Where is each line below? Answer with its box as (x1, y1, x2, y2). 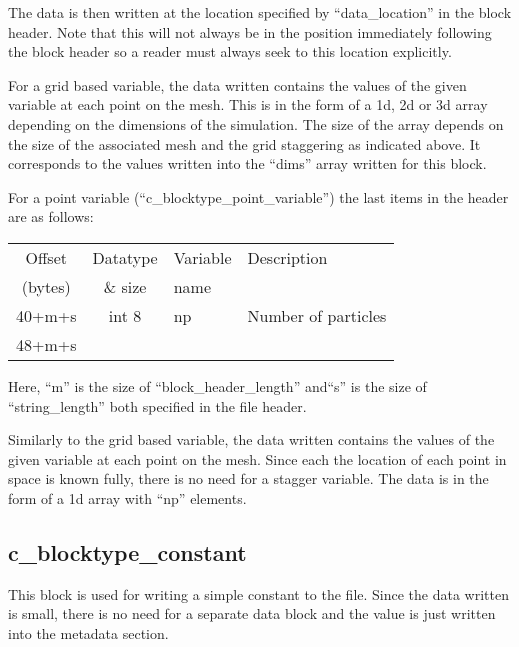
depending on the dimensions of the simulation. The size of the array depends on (8, 113, 504, 134)
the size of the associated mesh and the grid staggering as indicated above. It (8, 133, 481, 154)
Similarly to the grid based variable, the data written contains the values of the (8, 429, 495, 450)
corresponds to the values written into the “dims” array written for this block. (8, 153, 487, 174)
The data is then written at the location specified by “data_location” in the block (8, 2, 512, 22)
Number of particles (247, 303, 387, 327)
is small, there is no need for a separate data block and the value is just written (8, 603, 496, 624)
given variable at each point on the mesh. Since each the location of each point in (8, 448, 507, 469)
